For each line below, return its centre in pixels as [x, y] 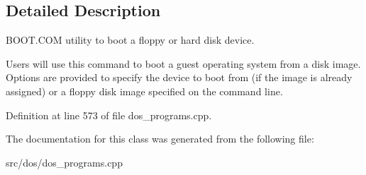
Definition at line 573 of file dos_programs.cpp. [109, 115]
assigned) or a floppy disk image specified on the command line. [144, 91]
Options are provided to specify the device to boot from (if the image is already [179, 77]
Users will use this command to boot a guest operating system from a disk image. [183, 63]
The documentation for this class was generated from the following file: [160, 139]
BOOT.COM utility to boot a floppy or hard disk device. [130, 40]
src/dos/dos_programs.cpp [64, 162]
